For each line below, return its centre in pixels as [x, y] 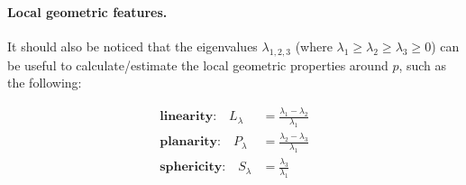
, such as [423, 65]
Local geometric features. [87, 11]
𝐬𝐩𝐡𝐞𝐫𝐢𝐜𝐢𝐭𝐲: [193, 167]
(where [314, 46]
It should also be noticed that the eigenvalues [132, 46]
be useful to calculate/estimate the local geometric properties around [198, 65]
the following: [45, 83]
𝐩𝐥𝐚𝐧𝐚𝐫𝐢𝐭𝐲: [190, 142]
